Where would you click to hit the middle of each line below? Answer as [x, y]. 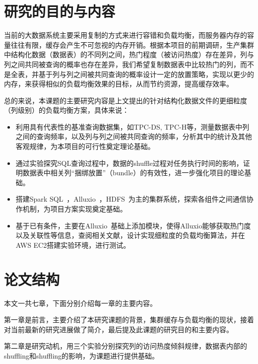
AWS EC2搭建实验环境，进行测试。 [73, 245]
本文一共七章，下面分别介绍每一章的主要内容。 [80, 303]
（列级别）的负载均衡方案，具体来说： [66, 110]
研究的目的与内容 [60, 11]
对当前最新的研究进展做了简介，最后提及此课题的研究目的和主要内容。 [119, 329]
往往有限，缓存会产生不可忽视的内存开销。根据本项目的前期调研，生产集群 [132, 44]
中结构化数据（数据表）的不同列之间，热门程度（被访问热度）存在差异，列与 [129, 54]
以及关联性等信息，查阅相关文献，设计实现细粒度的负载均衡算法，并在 [130, 235]
